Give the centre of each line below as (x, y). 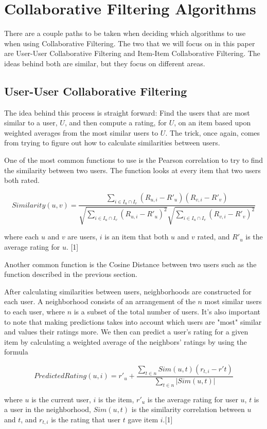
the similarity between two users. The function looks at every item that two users (132, 170)
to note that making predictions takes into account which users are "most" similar (133, 321)
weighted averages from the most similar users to (81, 132)
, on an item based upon (212, 123)
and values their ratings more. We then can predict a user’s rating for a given (126, 332)
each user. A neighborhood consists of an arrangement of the (100, 301)
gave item (143, 419)
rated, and (213, 237)
